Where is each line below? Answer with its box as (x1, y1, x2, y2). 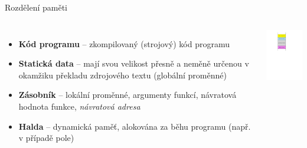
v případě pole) (18, 131, 74, 144)
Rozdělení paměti (5, 1, 67, 13)
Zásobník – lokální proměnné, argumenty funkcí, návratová (18, 88, 237, 101)
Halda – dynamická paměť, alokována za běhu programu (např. (18, 120, 251, 132)
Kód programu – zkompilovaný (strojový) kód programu (18, 37, 230, 50)
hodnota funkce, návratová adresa (18, 100, 141, 112)
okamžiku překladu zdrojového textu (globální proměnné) (18, 68, 227, 81)
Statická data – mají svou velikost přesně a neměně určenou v (18, 57, 249, 70)
